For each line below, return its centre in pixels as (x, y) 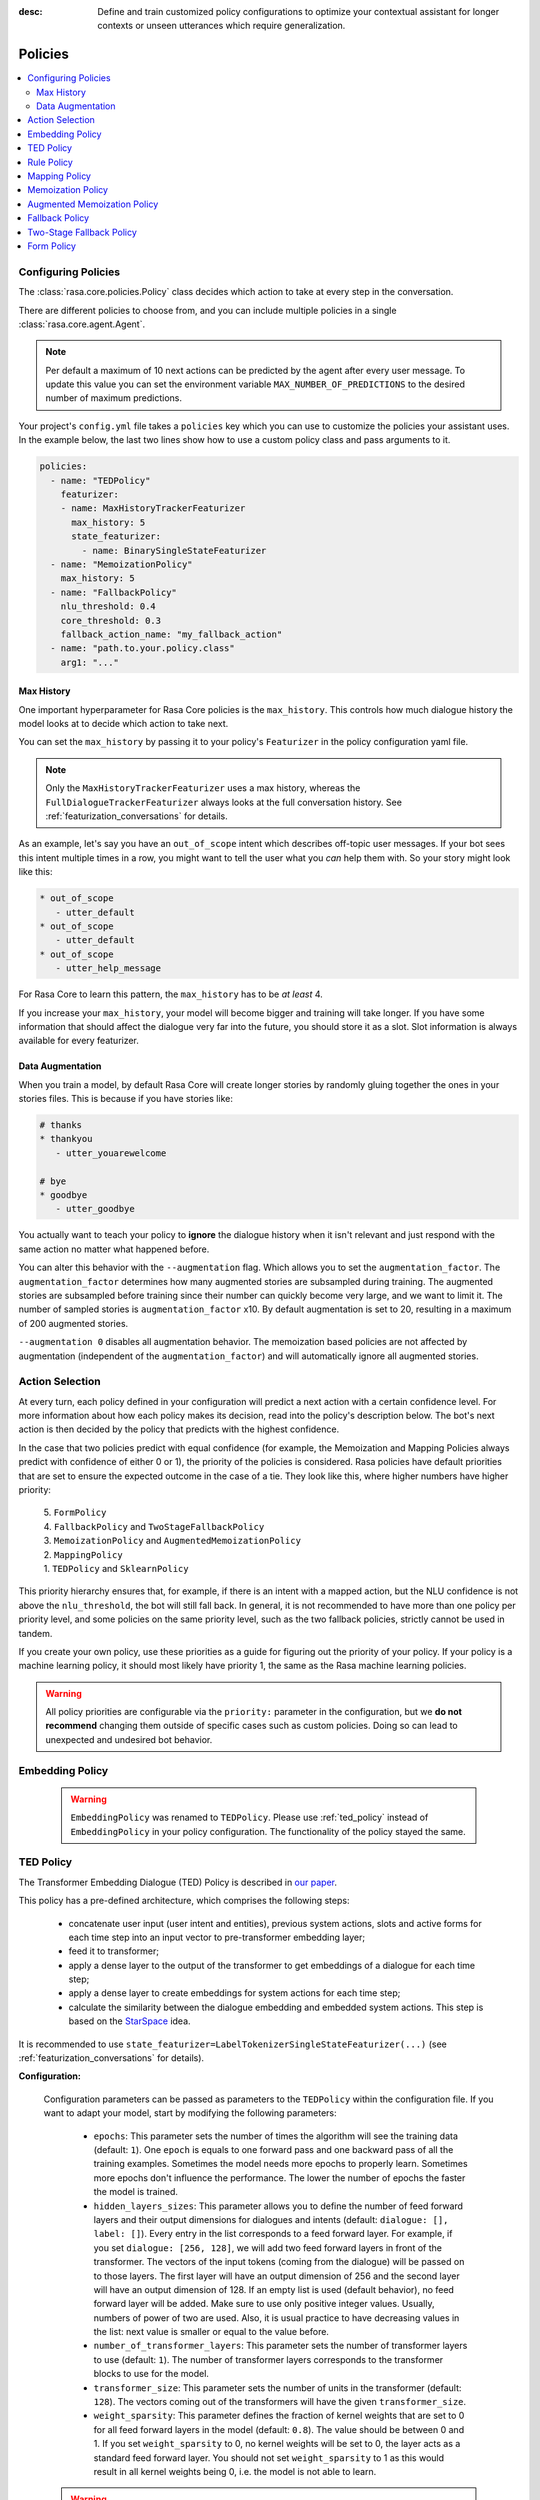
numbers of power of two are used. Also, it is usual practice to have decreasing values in (276, 2317)
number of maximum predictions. (113, 398)
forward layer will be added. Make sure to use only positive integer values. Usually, (264, 2304)
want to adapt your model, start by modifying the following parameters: (190, 2113)
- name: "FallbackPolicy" (113, 592)
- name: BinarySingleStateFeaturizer (174, 550)
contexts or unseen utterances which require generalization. (221, 26)
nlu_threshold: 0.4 (108, 606)
